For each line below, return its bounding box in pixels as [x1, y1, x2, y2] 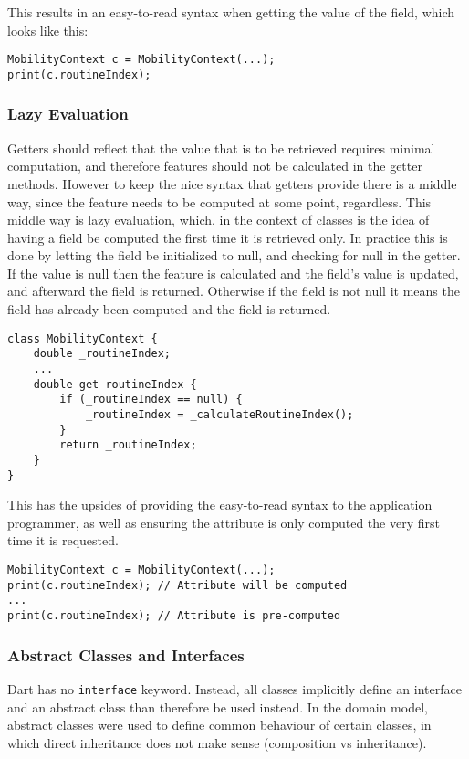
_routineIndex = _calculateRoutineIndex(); [85, 407, 354, 421]
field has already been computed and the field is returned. [7, 300, 331, 319]
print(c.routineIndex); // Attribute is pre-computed [7, 608, 341, 622]
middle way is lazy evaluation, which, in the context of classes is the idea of [7, 210, 430, 229]
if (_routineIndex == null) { [59, 393, 243, 406]
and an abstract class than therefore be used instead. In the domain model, [7, 697, 428, 716]
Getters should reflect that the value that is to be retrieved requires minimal [7, 138, 435, 157]
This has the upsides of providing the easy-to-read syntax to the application [7, 495, 433, 514]
